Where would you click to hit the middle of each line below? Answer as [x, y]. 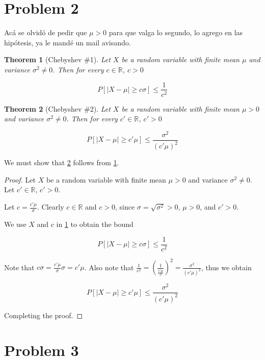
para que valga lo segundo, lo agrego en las [176, 32]
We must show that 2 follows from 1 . [62, 162]
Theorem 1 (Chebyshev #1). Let [57, 59]
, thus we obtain [226, 267]
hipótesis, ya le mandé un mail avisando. [68, 42]
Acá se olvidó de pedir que [46, 32]
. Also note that [109, 267]
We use [15, 224]
